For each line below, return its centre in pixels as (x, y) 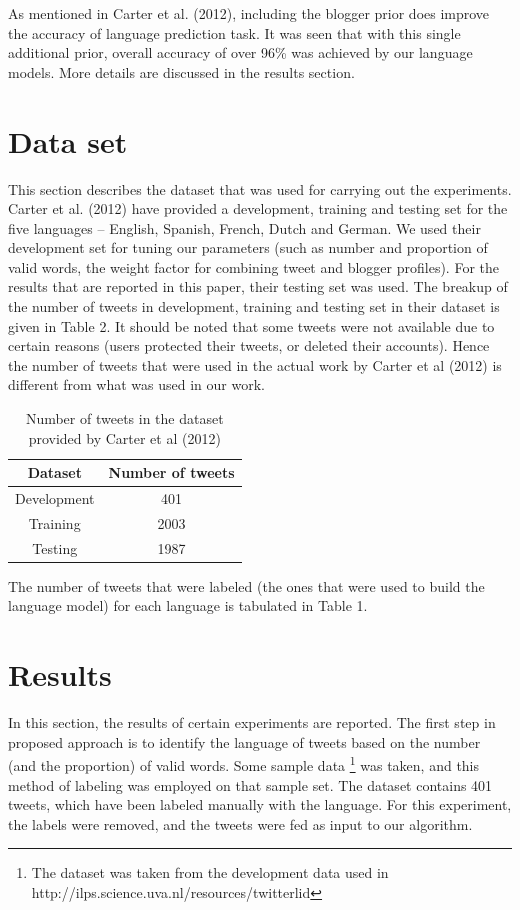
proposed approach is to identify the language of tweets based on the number (244, 741)
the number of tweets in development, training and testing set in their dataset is (254, 306)
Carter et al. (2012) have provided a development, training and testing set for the (258, 208)
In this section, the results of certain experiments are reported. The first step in (252, 722)
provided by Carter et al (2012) (124, 437)
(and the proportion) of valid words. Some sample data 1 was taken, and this (244, 763)
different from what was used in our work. (136, 384)
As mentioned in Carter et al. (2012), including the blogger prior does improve (249, 13)
